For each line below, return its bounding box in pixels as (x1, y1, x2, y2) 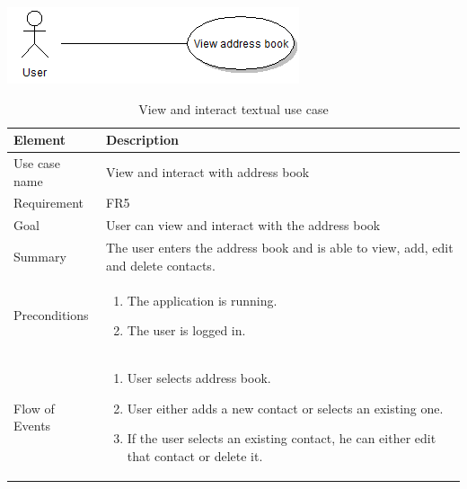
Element (13, 130, 66, 149)
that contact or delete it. (127, 446, 263, 465)
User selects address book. (127, 369, 271, 387)
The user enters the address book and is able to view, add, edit (105, 238, 454, 257)
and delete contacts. (105, 255, 216, 274)
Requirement (13, 193, 84, 212)
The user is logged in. (127, 321, 246, 340)
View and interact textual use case (138, 99, 329, 118)
